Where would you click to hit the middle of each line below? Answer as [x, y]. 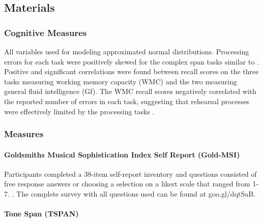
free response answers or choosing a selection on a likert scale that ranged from [127, 184]
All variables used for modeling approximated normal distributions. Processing [127, 51]
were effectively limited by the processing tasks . [79, 111]
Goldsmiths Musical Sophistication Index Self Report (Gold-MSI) [122, 154]
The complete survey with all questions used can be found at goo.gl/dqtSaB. [136, 193]
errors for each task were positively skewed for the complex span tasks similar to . [131, 61]
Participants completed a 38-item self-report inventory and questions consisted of [130, 173]
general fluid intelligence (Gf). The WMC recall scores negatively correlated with [130, 91]
